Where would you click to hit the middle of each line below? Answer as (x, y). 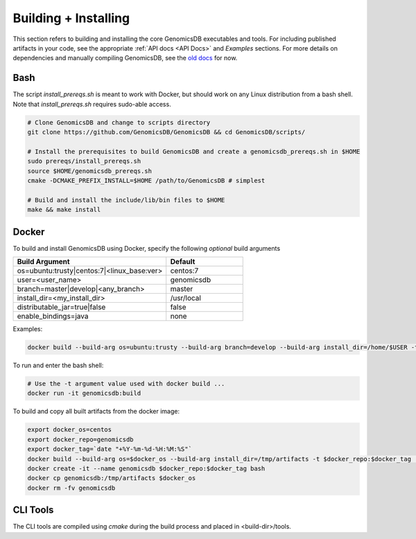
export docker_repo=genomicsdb (81, 439)
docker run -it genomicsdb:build (84, 394)
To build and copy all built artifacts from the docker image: (96, 412)
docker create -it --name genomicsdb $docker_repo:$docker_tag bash (146, 468)
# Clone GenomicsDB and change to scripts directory (119, 122)
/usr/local (185, 298)
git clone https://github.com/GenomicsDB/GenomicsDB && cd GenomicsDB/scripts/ (166, 132)
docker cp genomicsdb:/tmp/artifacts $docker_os (112, 478)
